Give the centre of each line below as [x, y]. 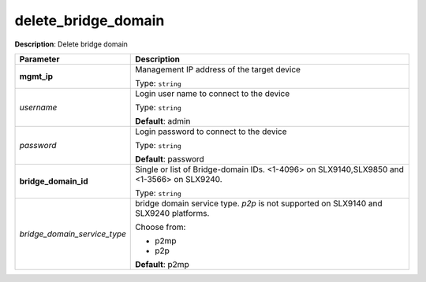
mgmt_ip [36, 76]
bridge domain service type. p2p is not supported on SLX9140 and [259, 203]
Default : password [170, 159]
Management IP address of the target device [218, 69]
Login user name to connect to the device [213, 93]
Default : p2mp [162, 264]
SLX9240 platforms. [172, 213]
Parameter [39, 59]
